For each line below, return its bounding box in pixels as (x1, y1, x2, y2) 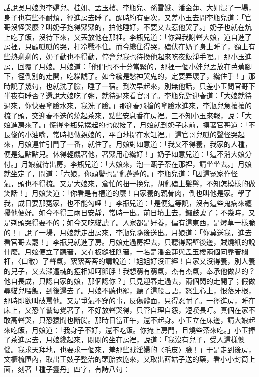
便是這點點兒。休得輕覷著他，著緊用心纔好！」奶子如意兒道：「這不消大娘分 (4, 148, 252, 159)
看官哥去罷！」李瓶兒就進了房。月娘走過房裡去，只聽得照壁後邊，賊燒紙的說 (4, 237, 255, 247)
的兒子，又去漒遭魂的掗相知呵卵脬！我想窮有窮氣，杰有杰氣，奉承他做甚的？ (4, 266, 255, 276)
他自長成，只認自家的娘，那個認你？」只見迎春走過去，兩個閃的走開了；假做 (4, 275, 255, 286)
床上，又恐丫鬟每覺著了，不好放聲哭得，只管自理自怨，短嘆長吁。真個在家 (4, 305, 248, 315)
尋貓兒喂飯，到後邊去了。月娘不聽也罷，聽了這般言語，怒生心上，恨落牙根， (4, 285, 255, 296)
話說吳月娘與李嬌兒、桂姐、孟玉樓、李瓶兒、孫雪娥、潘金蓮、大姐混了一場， (4, 2, 255, 12)
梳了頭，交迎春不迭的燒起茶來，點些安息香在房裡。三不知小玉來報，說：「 (4, 110, 245, 120)
